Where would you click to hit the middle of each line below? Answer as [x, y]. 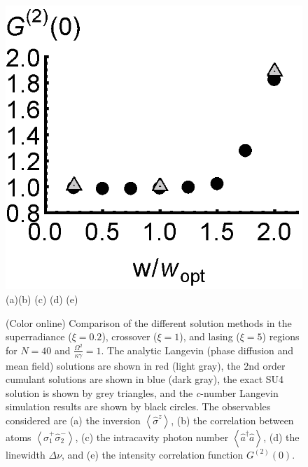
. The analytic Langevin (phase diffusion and [197, 350]
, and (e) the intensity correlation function [153, 454]
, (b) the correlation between [232, 420]
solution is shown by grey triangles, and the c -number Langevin [142, 392]
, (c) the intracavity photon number [152, 437]
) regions [281, 336]
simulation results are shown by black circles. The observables [138, 406]
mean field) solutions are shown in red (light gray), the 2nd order [146, 365]
